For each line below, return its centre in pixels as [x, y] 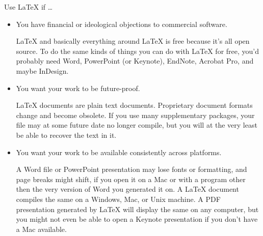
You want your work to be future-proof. [78, 88]
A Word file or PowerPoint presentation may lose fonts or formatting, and [131, 169]
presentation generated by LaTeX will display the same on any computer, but [137, 209]
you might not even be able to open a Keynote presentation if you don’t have [137, 219]
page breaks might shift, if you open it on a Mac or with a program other [131, 179]
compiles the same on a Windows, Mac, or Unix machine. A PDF [118, 199]
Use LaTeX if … [29, 7]
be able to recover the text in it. [66, 135]
